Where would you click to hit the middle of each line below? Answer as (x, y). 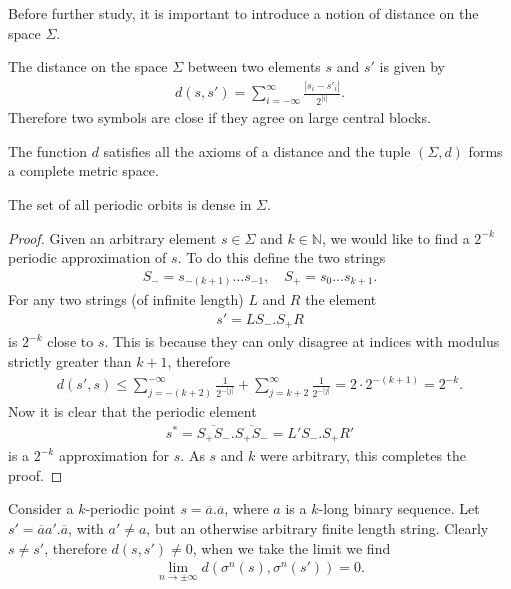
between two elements (254, 66)
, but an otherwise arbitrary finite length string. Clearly (317, 528)
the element (341, 299)
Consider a (41, 508)
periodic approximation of (87, 257)
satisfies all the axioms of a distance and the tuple (257, 150)
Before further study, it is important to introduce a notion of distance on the (243, 13)
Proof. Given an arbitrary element (112, 237)
